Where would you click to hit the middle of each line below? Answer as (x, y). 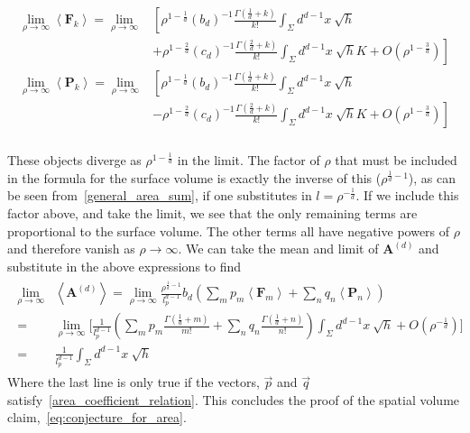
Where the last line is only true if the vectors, (134, 382)
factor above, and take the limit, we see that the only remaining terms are (212, 212)
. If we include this (407, 195)
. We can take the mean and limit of (278, 249)
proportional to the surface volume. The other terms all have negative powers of (229, 230)
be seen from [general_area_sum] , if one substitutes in (160, 195)
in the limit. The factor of (249, 160)
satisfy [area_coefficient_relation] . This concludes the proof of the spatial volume (234, 399)
